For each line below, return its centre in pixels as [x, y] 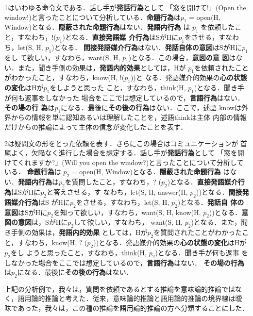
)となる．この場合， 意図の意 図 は [182, 57]
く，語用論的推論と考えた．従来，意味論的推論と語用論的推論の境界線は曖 [123, 298]
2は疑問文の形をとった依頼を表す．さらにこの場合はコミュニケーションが [121, 143]
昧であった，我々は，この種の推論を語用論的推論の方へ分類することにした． [127, 308]
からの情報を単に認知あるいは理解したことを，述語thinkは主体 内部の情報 [129, 117]
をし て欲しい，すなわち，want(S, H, [62, 57]
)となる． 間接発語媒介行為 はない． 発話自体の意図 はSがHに [147, 47]
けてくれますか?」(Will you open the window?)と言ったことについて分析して [124, 162]
